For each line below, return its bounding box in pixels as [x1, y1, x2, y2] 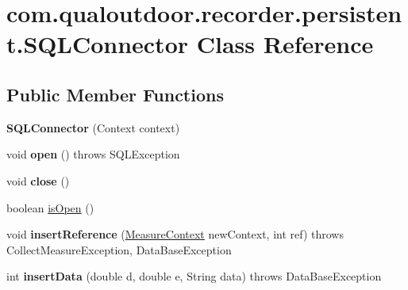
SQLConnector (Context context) [6, 119, 180, 135]
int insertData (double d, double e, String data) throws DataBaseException [6, 268, 382, 284]
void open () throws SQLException [6, 146, 180, 162]
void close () [6, 172, 70, 189]
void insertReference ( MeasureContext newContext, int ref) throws [6, 226, 344, 242]
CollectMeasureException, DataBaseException [6, 241, 232, 258]
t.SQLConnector [6, 28, 189, 60]
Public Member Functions [6, 82, 224, 106]
